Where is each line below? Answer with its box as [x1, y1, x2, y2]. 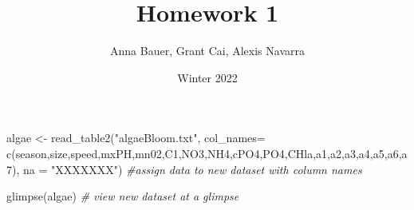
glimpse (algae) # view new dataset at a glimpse [6, 188, 239, 204]
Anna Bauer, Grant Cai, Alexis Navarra [110, 42, 305, 59]
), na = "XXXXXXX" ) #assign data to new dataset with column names [12, 160, 362, 177]
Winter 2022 [177, 69, 238, 85]
